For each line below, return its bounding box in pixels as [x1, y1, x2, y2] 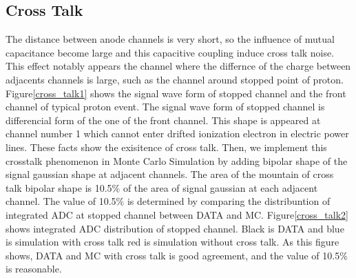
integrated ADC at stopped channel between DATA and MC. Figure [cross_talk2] [6, 207, 348, 221]
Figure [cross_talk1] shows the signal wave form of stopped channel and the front [6, 86, 346, 100]
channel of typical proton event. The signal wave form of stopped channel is [6, 99, 325, 114]
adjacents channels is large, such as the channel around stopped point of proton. [6, 72, 344, 86]
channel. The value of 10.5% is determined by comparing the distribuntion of [6, 194, 331, 208]
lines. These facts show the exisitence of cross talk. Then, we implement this [6, 139, 327, 154]
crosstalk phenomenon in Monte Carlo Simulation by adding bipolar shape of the [6, 153, 348, 168]
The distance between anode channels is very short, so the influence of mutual [6, 32, 335, 46]
